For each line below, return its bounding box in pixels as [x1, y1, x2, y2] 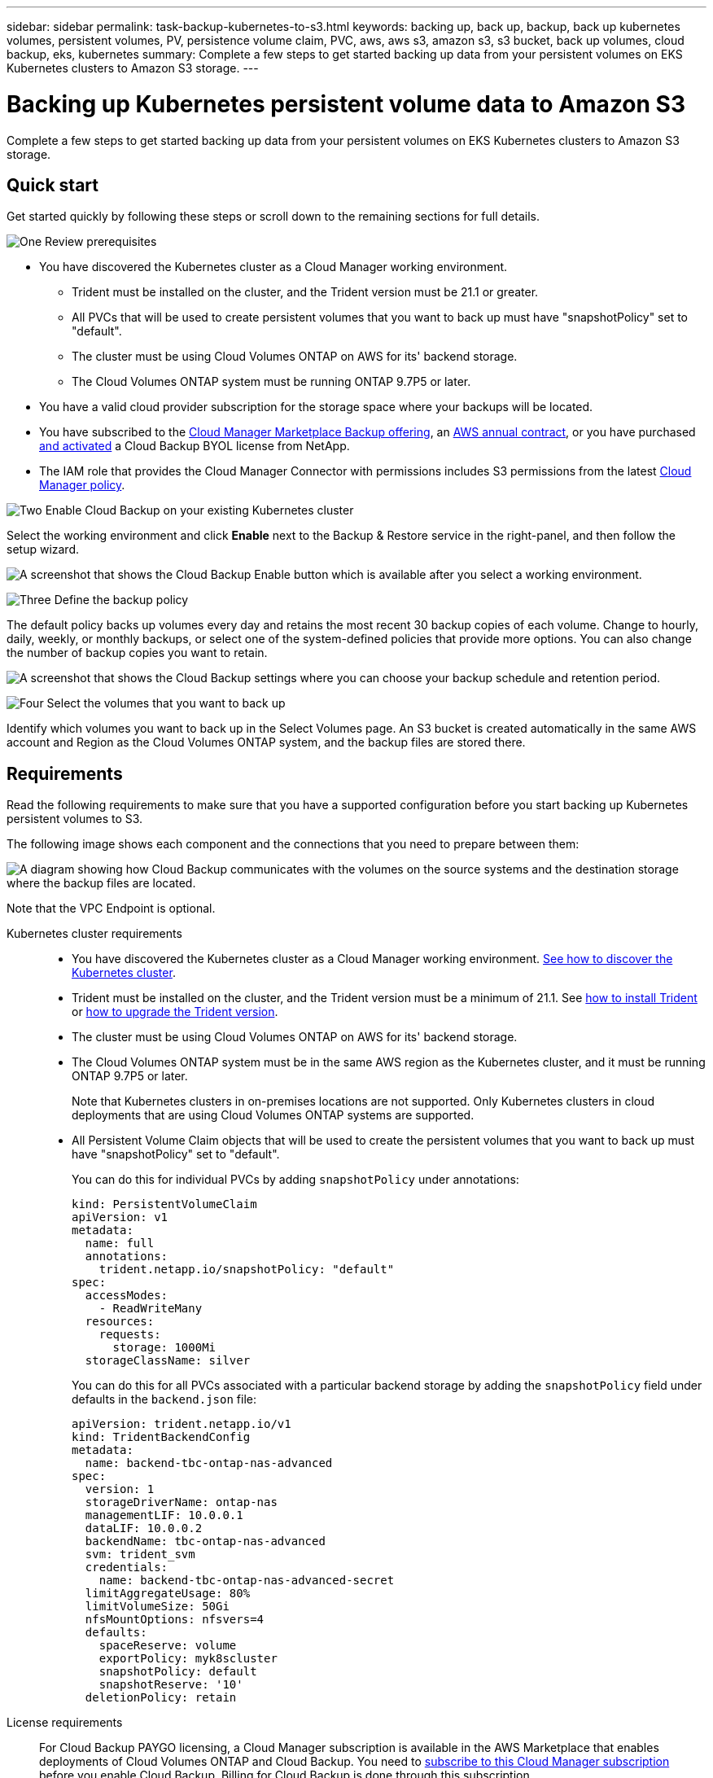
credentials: [85, 1561, 168, 1574]
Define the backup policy [54, 593, 189, 607]
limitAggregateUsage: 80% [85, 1587, 251, 1601]
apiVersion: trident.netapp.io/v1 [72, 1417, 291, 1431]
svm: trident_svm [85, 1548, 195, 1561]
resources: [85, 1315, 155, 1329]
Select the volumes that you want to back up [46, 696, 286, 711]
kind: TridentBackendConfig [72, 1430, 251, 1444]
